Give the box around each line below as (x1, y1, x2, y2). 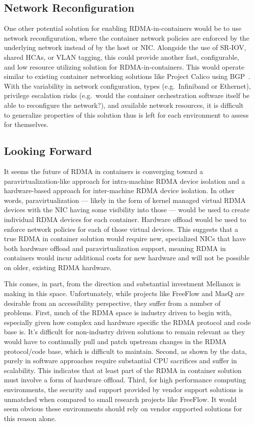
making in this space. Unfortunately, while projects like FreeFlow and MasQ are (4, 288, 245, 299)
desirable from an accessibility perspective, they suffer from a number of (4, 298, 221, 308)
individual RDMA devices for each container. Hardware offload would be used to (4, 214, 246, 224)
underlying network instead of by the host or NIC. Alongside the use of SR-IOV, (4, 42, 246, 52)
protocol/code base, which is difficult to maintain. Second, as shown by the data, (4, 346, 247, 356)
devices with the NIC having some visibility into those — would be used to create (4, 204, 250, 215)
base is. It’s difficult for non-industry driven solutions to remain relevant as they (4, 326, 245, 337)
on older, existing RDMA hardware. (4, 262, 112, 272)
